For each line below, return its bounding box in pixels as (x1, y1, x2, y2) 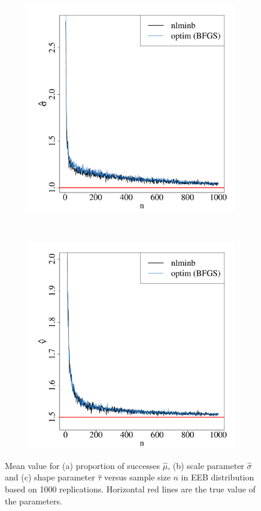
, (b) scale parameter (168, 459, 244, 471)
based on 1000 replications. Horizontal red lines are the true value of (5, 482, 256, 495)
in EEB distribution (181, 471, 254, 483)
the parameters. (5, 494, 62, 507)
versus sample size (104, 471, 171, 483)
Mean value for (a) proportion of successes (5, 459, 160, 471)
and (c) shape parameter (5, 471, 95, 483)
